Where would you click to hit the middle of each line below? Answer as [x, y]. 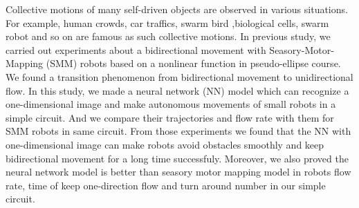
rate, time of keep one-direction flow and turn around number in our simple [166, 185]
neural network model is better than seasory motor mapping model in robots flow [178, 172]
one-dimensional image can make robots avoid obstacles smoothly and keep [165, 144]
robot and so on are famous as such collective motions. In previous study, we [168, 36]
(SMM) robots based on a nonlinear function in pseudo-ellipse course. [193, 63]
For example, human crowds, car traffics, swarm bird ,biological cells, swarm [167, 22]
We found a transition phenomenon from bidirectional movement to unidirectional [179, 76]
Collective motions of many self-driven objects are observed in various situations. [177, 9]
